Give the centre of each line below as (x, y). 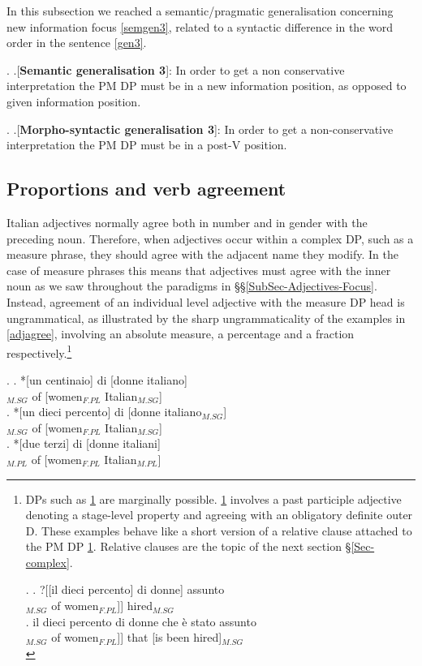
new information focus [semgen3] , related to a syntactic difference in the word (200, 26)
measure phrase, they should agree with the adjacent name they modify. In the (202, 254)
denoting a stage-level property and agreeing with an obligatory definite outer (219, 515)
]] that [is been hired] (170, 637)
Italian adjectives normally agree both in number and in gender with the (187, 222)
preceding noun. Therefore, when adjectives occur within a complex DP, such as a (210, 238)
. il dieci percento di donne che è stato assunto (141, 621)
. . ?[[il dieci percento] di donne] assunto (125, 589)
